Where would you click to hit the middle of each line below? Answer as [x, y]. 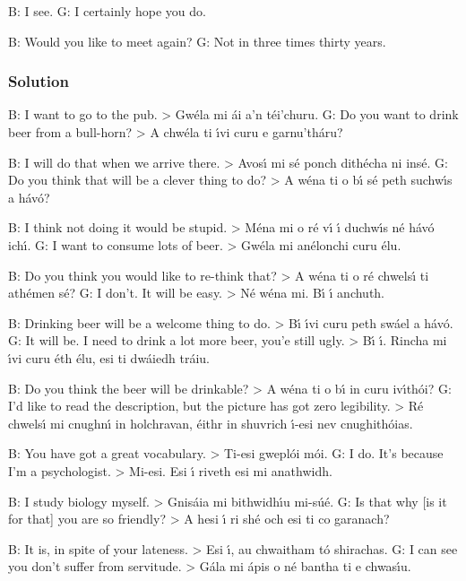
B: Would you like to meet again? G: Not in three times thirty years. [197, 41]
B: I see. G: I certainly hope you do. [107, 11]
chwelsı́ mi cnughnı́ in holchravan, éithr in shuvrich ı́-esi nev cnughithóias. [211, 423]
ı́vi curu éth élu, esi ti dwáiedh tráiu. [109, 357]
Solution [39, 81]
